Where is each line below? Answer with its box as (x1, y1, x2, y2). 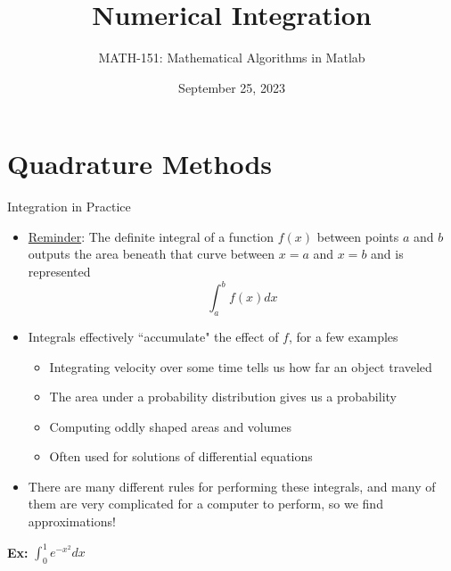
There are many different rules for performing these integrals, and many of (28, 476, 436, 495)
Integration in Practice (7, 197, 131, 216)
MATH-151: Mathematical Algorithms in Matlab (98, 48, 365, 67)
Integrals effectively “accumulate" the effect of (28, 327, 279, 345)
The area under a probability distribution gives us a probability (49, 387, 397, 406)
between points (316, 227, 399, 245)
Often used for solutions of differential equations (49, 447, 313, 466)
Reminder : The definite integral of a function (28, 227, 275, 245)
